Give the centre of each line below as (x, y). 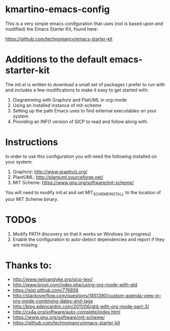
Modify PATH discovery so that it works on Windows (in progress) (82, 234)
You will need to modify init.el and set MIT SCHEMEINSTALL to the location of (83, 193)
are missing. (26, 245)
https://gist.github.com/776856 (45, 290)
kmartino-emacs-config (58, 9)
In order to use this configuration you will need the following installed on (81, 156)
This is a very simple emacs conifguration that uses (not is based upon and (84, 23)
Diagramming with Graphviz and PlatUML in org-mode (70, 100)
